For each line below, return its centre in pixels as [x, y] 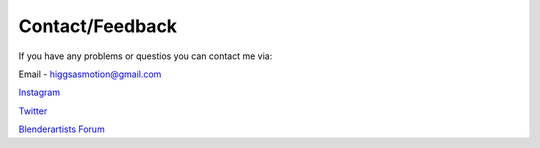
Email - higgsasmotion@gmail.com [90, 74]
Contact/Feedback [98, 26]
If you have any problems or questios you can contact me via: [145, 56]
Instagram [39, 92]
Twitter [33, 111]
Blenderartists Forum [61, 129]
